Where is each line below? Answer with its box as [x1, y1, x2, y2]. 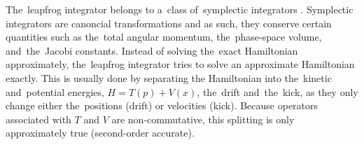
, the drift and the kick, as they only [197, 84, 358, 99]
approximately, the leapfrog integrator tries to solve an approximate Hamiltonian [6, 57, 355, 71]
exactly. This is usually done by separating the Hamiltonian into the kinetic [6, 70, 332, 85]
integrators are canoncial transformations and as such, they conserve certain [6, 15, 332, 30]
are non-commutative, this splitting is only [111, 111, 295, 126]
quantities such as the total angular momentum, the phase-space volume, [6, 29, 322, 44]
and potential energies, [6, 84, 104, 99]
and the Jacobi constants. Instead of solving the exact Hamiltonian [6, 43, 298, 57]
